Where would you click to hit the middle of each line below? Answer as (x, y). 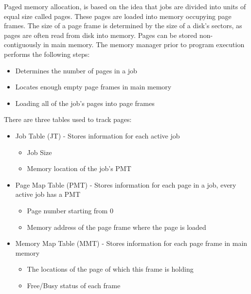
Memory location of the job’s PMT (79, 168)
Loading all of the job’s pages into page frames (85, 103)
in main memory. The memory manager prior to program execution (144, 44)
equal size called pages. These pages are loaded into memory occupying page (118, 16)
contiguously (23, 44)
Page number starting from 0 (70, 210)
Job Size (39, 152)
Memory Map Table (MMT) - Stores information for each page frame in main (131, 243)
